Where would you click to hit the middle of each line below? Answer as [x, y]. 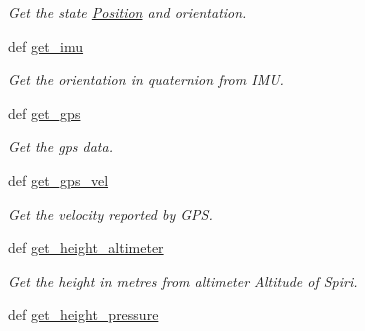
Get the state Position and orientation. [127, 12]
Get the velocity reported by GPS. [110, 213]
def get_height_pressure [83, 314]
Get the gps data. [60, 146]
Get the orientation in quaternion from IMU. [146, 79]
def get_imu [46, 45]
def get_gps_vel [58, 179]
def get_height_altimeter [86, 247]
